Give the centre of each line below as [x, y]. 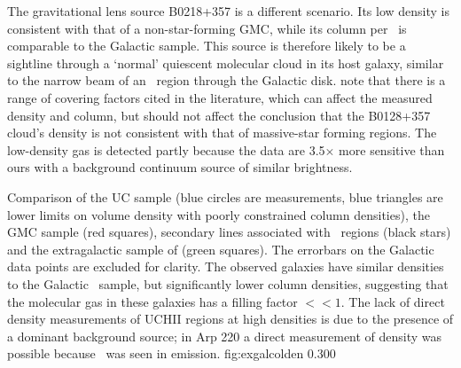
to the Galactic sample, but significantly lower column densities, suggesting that [228, 283]
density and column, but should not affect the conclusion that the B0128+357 [219, 115]
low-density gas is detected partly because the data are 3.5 [166, 149]
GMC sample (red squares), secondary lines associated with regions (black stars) [229, 232]
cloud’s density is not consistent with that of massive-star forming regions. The [222, 133]
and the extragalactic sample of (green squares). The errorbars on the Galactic [221, 249]
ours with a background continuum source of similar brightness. [180, 167]
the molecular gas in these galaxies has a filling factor [152, 301]
